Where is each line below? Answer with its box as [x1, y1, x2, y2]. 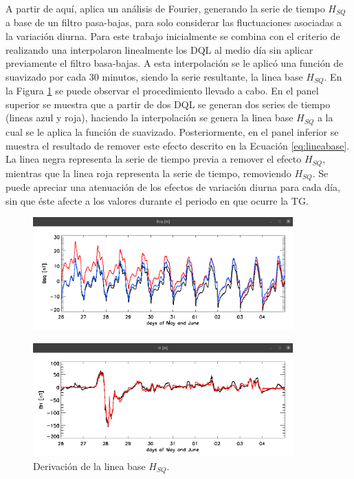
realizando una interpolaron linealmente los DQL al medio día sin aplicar [5, 42, 313, 57]
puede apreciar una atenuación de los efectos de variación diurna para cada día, [5, 180, 340, 194]
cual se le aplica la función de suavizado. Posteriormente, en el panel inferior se [5, 124, 339, 139]
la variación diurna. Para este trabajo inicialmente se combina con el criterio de [5, 29, 340, 43]
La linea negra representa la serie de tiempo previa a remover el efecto [5, 152, 302, 166]
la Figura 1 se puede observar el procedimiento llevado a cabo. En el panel [5, 83, 319, 98]
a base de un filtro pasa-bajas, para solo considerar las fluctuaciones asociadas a [5, 15, 342, 30]
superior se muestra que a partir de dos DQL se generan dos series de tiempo [5, 96, 331, 111]
